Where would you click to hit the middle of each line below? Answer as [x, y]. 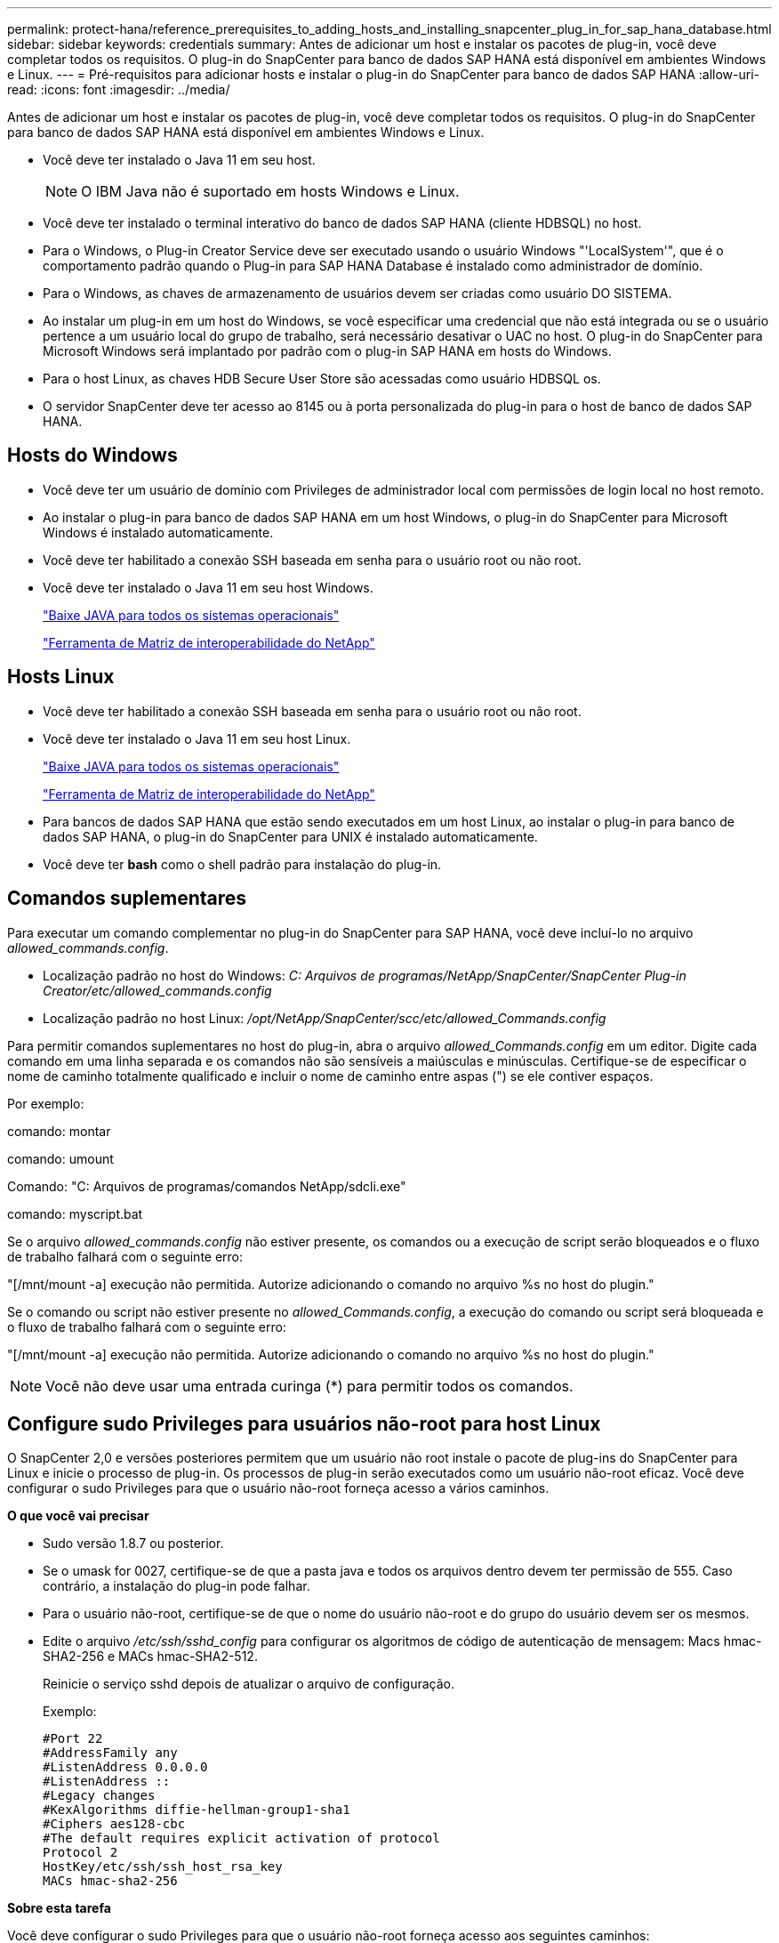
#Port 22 [73, 1739]
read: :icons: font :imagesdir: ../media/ [119, 89]
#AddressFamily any [110, 1753]
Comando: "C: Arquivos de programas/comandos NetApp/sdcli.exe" [207, 1186]
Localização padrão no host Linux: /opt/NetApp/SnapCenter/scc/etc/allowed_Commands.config [325, 1018]
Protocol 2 [80, 1853]
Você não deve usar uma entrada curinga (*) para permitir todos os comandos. [309, 1386]
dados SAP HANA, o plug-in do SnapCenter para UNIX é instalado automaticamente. [290, 836]
